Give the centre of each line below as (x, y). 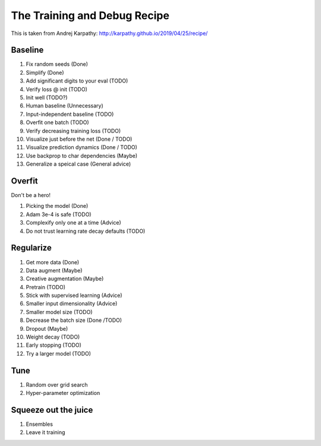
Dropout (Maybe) (47, 328)
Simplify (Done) (45, 72)
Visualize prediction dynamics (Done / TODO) (82, 147)
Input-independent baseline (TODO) (70, 114)
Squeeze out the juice (52, 410)
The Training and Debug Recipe (90, 15)
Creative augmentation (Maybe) (65, 279)
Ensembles (40, 424)
